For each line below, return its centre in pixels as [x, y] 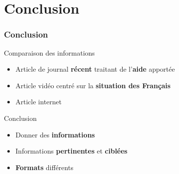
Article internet [38, 102]
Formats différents [44, 167]
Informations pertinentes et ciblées [71, 151]
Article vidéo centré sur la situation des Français [93, 85]
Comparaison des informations [49, 52]
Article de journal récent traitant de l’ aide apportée [95, 69]
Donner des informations [55, 134]
